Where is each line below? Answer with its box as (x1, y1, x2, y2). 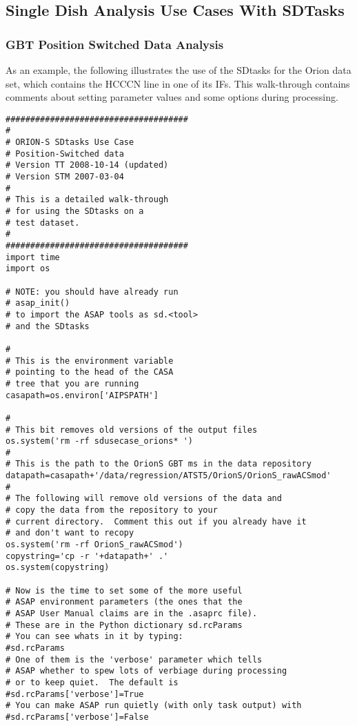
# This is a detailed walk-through (6, 195, 169, 205)
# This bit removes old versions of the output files (6, 424, 258, 435)
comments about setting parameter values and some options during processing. (6, 90, 338, 104)
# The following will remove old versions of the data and (6, 493, 282, 504)
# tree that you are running (6, 378, 139, 389)
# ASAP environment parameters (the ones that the (6, 597, 243, 607)
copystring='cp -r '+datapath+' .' (6, 551, 169, 561)
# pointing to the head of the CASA (6, 367, 174, 377)
